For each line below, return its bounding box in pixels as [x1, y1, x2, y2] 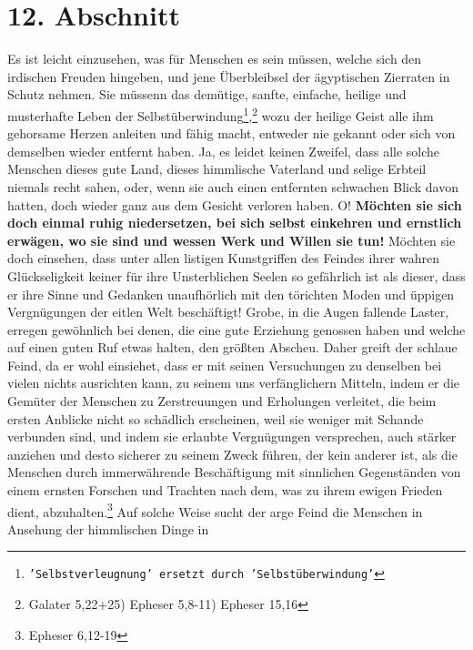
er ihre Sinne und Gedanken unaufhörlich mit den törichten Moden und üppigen [7, 284, 455, 303]
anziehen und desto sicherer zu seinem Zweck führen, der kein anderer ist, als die [7, 444, 458, 463]
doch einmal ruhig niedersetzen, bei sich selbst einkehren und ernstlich [7, 213, 462, 232]
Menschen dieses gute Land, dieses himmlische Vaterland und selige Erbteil [7, 159, 427, 178]
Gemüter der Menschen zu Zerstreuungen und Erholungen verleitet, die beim [7, 391, 437, 411]
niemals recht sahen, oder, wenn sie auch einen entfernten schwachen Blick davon [7, 177, 459, 196]
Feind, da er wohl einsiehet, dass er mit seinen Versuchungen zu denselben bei [7, 355, 442, 374]
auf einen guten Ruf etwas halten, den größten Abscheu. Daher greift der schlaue [7, 338, 458, 357]
